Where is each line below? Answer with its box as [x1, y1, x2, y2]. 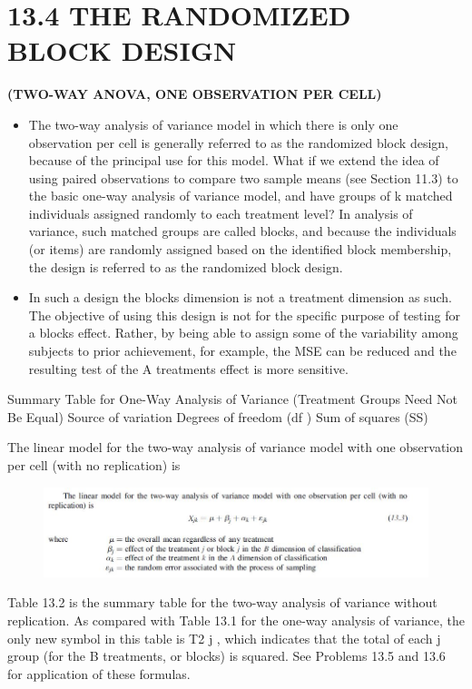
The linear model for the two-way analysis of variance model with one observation [7, 438, 464, 457]
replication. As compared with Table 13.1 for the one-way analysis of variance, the [7, 611, 465, 630]
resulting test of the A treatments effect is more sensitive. [28, 359, 349, 378]
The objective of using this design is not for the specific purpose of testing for [28, 305, 460, 324]
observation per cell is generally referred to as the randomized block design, [28, 133, 448, 152]
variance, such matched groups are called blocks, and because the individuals [28, 221, 457, 241]
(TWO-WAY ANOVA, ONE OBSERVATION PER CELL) [7, 84, 382, 103]
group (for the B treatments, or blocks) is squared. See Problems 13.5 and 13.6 [7, 646, 446, 665]
